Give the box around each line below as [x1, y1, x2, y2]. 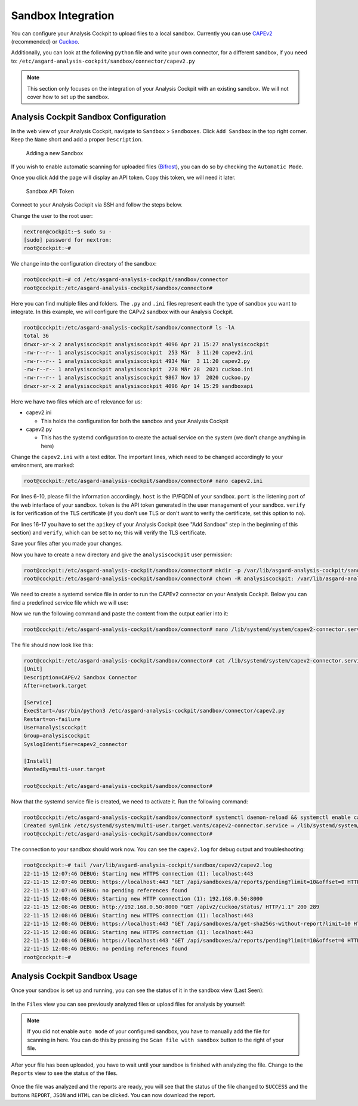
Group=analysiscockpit [23, 732, 90, 740]
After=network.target [23, 682, 87, 689]
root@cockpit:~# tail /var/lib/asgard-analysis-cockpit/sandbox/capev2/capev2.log [23, 862, 273, 868]
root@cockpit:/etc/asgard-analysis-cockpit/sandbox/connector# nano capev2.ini [23, 477, 263, 485]
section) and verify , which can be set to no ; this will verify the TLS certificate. [11, 529, 206, 536]
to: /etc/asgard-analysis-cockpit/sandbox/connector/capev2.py [11, 57, 195, 64]
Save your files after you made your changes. [11, 540, 123, 547]
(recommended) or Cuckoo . [11, 38, 80, 45]
